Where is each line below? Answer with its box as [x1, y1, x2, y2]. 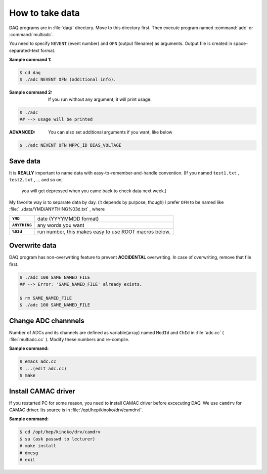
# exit [19, 457, 36, 462]
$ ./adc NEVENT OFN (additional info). [19, 77, 116, 83]
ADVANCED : [9, 129, 36, 135]
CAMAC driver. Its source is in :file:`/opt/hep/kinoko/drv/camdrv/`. [9, 407, 143, 413]
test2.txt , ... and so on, [9, 177, 63, 183]
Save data [9, 157, 41, 165]
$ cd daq [19, 70, 41, 76]
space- [233, 41, 248, 46]
